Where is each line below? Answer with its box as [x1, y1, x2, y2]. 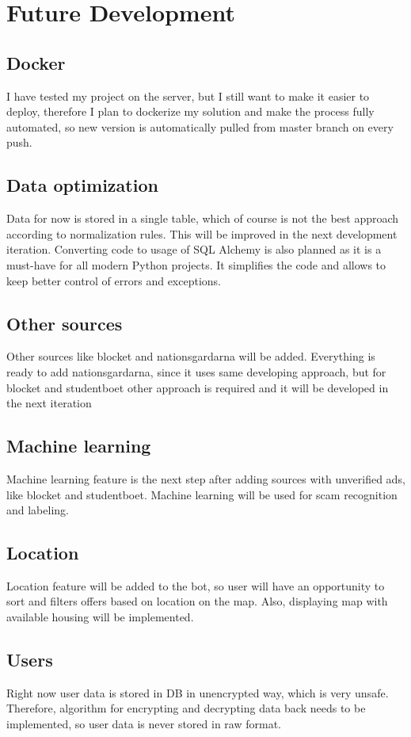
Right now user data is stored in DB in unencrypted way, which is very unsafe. [6, 684, 389, 701]
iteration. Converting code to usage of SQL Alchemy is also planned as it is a [6, 241, 382, 258]
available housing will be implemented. [6, 609, 194, 625]
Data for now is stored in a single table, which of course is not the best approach [6, 210, 399, 227]
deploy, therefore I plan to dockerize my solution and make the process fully [6, 103, 375, 120]
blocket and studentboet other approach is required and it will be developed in [6, 379, 389, 395]
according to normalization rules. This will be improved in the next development [6, 225, 398, 242]
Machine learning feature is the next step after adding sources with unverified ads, [6, 470, 405, 487]
